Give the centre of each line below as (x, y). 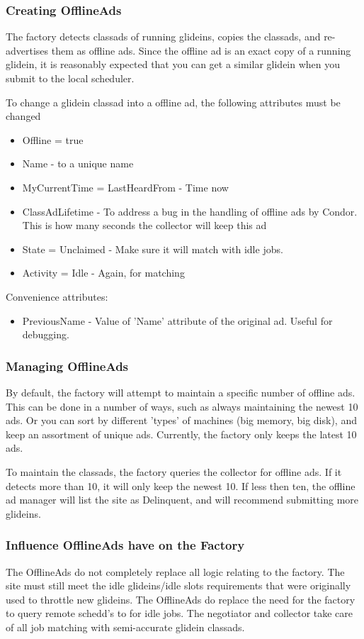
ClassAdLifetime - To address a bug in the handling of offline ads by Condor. (190, 211)
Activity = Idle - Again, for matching (103, 273)
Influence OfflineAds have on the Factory (125, 545)
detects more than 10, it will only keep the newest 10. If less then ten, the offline (181, 485)
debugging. (46, 334)
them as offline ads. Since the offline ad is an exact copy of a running (201, 50)
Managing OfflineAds (67, 366)
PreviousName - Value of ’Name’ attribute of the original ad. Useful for (177, 320)
